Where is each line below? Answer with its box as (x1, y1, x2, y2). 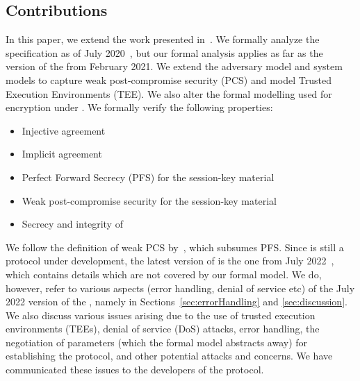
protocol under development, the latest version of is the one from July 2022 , (6, 253, 334, 268)
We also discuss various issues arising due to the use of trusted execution (6, 307, 316, 322)
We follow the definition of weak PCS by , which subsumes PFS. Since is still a (6, 239, 344, 254)
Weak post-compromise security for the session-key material (22, 193, 277, 208)
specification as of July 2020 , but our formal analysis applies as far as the (6, 45, 323, 60)
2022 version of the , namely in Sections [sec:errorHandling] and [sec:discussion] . (6, 294, 347, 309)
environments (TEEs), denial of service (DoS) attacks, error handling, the (6, 321, 320, 336)
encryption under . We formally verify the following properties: (6, 100, 273, 115)
